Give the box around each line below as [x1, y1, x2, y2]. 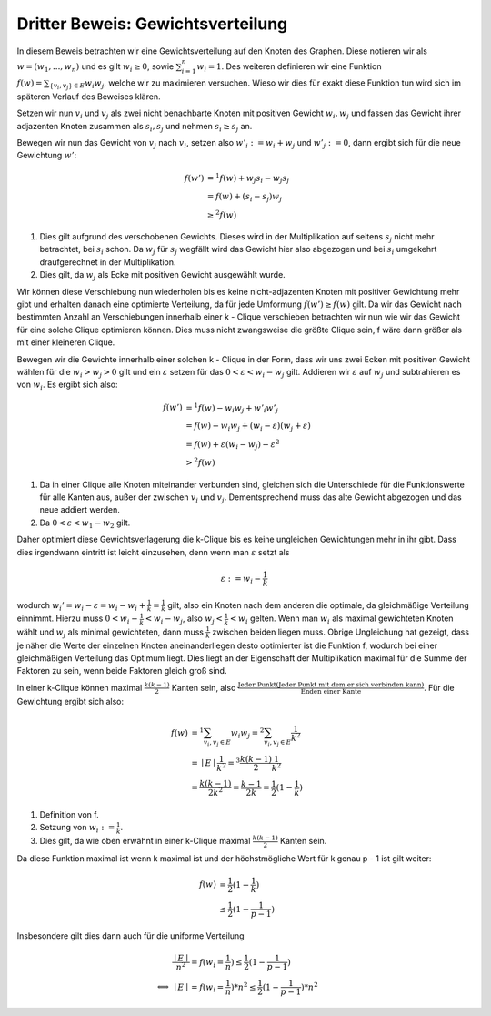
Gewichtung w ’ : [16, 150, 77, 161]
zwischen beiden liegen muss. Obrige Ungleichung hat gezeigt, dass [212, 626, 470, 637]
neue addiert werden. [39, 504, 120, 515]
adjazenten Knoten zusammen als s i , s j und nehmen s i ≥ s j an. [16, 120, 253, 134]
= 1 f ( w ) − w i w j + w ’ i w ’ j [185, 401, 279, 415]
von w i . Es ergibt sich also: [16, 379, 118, 392]
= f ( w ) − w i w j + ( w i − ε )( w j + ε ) [185, 420, 311, 432]
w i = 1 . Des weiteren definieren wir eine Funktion [196, 60, 382, 74]
